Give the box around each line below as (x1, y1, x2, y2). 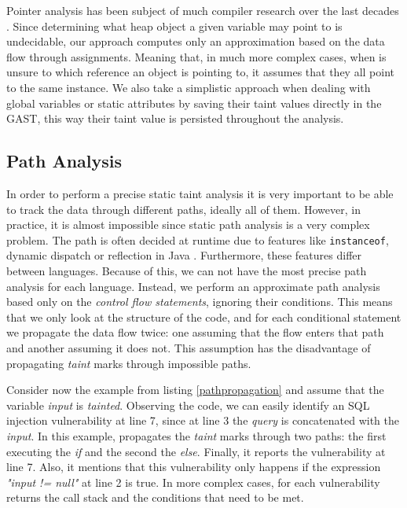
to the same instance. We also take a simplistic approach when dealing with (6, 79, 371, 95)
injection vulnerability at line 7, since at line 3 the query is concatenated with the (6, 412, 399, 429)
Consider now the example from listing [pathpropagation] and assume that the (6, 381, 384, 398)
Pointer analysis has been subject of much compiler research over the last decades (6, 2, 399, 18)
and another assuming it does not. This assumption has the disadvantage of (6, 339, 371, 355)
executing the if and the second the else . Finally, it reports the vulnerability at (6, 443, 386, 459)
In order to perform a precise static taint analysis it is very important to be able (6, 185, 394, 201)
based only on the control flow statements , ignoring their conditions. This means (6, 293, 393, 310)
